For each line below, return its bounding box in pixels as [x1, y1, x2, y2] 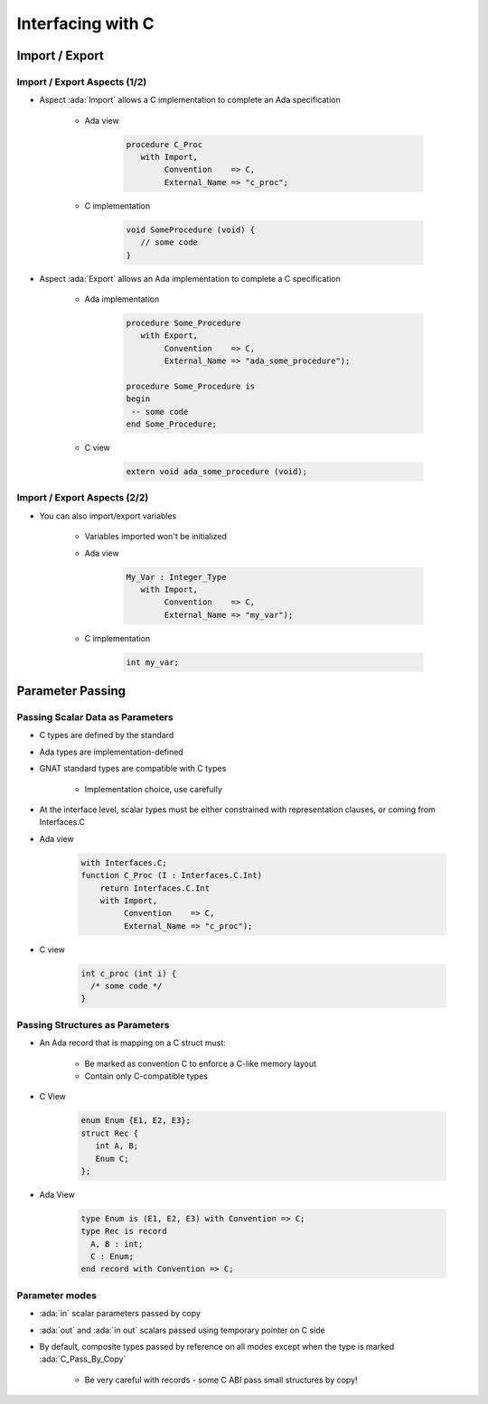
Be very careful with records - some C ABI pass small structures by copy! [84, 1374, 358, 1385]
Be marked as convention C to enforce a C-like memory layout [84, 1058, 316, 1069]
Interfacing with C [16, 14, 155, 33]
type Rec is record [80, 1226, 167, 1237]
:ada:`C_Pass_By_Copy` [39, 1353, 127, 1364]
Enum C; [95, 1153, 129, 1164]
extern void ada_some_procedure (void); [126, 466, 307, 477]
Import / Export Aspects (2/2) [16, 491, 149, 504]
